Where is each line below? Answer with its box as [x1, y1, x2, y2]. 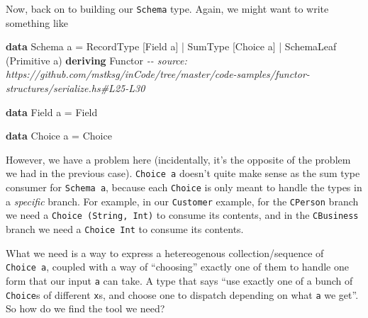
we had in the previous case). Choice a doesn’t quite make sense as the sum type [6, 166, 360, 181]
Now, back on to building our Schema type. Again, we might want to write [6, 1, 329, 16]
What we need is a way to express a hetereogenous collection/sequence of [6, 245, 324, 260]
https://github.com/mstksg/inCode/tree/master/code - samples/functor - [6, 67, 310, 81]
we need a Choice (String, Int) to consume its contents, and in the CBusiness [6, 208, 359, 222]
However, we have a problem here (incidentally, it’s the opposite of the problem [6, 152, 351, 166]
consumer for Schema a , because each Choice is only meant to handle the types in [6, 180, 362, 195]
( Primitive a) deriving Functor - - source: [6, 52, 187, 67]
